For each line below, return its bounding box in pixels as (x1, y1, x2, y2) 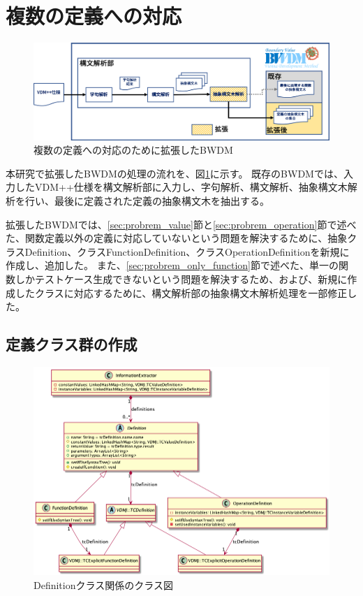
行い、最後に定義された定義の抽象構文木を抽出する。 (24, 194, 269, 208)
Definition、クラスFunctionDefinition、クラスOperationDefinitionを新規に (24, 244, 350, 259)
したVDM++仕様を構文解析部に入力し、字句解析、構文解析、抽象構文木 (15, 180, 348, 194)
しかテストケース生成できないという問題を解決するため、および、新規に (15, 272, 348, 286)
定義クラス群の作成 (6, 333, 138, 355)
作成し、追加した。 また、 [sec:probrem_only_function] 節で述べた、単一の (6, 258, 339, 272)
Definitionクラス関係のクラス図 (34, 578, 173, 593)
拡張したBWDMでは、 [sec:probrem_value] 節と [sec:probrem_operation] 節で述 (6, 217, 347, 231)
